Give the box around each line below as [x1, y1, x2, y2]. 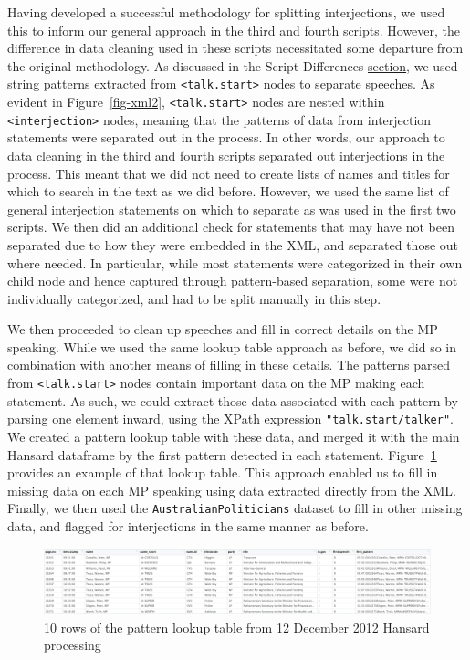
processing [44, 635, 101, 655]
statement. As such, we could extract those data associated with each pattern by [7, 391, 458, 410]
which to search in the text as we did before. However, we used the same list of [7, 182, 449, 201]
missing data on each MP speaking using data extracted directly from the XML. [7, 480, 456, 499]
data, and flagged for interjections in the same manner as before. [7, 517, 369, 535]
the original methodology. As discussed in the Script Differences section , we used [7, 56, 458, 75]
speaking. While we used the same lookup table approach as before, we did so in [7, 337, 456, 356]
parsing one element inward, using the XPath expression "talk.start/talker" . [7, 409, 454, 428]
